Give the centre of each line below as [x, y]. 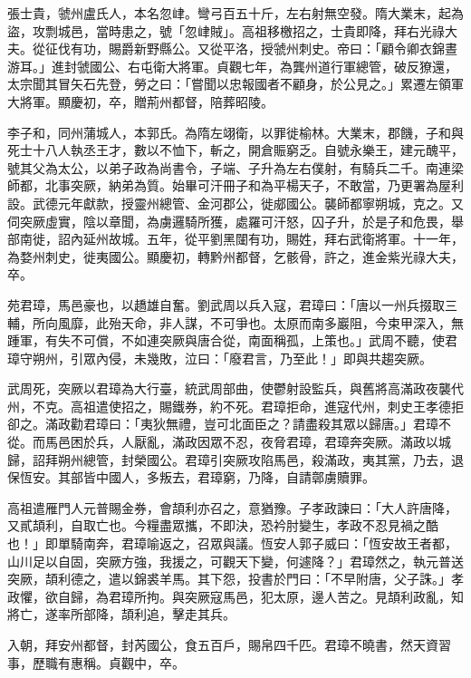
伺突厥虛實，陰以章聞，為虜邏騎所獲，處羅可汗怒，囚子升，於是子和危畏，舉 [235, 221]
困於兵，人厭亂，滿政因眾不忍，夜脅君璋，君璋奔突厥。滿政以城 [260, 442]
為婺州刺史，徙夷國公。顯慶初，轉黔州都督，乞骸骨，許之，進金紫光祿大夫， [235, 256]
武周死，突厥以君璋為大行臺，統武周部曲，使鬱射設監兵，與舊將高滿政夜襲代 [235, 388]
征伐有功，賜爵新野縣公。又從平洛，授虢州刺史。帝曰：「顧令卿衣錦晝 [251, 48]
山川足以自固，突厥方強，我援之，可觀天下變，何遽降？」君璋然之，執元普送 [235, 561]
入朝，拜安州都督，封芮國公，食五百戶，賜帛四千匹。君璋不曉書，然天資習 [229, 644]
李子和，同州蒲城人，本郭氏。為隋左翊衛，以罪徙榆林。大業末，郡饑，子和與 [235, 132]
